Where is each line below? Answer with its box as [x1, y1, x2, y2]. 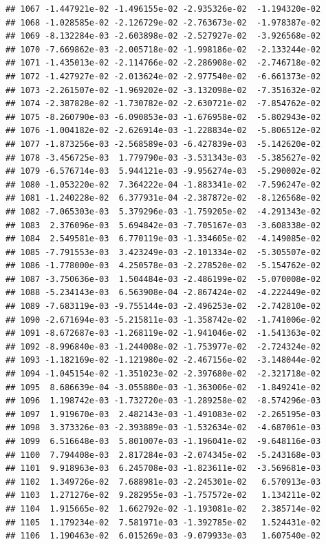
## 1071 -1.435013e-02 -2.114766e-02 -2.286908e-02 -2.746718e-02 [6, 58, 321, 68]
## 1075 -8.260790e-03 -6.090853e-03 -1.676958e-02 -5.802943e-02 [6, 112, 321, 122]
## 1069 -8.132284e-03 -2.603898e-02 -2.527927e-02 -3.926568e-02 [6, 31, 321, 41]
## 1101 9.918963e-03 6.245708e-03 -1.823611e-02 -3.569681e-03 [6, 463, 321, 474]
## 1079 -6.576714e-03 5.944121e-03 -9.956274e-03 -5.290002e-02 [6, 166, 321, 177]
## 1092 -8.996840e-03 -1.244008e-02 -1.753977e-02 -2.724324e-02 [6, 341, 321, 352]
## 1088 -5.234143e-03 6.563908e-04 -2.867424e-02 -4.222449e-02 [6, 288, 321, 298]
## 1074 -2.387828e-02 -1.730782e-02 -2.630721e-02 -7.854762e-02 [6, 99, 321, 109]
